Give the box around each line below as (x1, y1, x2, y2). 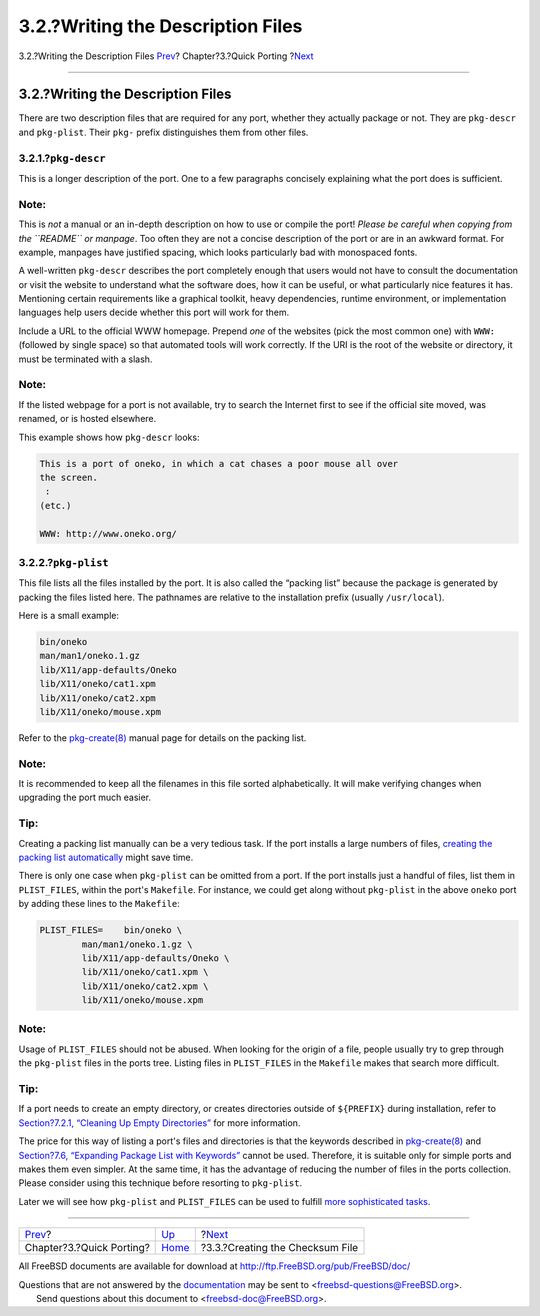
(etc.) (39, 500, 72, 511)
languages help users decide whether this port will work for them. (18, 306, 290, 319)
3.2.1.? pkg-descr (18, 151, 106, 165)
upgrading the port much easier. (18, 791, 152, 804)
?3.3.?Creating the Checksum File (200, 1241, 359, 1255)
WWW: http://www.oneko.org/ (39, 528, 177, 539)
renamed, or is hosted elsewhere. (18, 413, 157, 425)
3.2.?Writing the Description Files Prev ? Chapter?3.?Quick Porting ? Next (18, 50, 314, 62)
